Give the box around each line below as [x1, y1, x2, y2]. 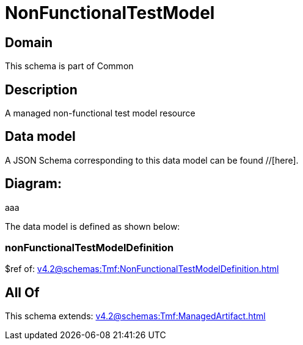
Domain [5, 34, 53, 50]
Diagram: [5, 176, 62, 192]
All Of [5, 284, 40, 300]
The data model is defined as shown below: [5, 221, 180, 232]
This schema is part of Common [5, 61, 134, 72]
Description [5, 82, 78, 97]
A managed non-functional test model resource [5, 108, 195, 119]
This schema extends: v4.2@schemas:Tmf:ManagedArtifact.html [5, 311, 266, 322]
